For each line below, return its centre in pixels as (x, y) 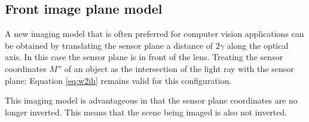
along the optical (258, 45)
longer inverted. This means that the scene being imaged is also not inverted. (146, 112)
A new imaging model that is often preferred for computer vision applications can (154, 34)
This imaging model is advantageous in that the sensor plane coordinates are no (151, 100)
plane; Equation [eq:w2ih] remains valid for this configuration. (118, 80)
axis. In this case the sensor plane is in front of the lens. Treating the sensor (144, 57)
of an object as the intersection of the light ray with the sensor (179, 68)
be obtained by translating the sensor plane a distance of (109, 45)
